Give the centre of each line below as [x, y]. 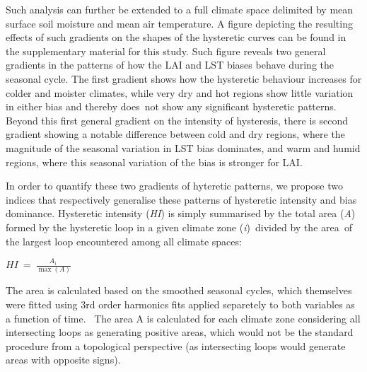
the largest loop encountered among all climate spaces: [124, 241]
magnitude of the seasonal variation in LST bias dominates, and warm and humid [183, 147]
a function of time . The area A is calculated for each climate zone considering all [183, 318]
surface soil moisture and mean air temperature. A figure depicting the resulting [179, 23]
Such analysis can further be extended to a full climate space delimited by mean [180, 9]
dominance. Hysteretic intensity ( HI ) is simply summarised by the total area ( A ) [181, 213]
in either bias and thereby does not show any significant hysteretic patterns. [171, 106]
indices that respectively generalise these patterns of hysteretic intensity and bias [181, 199]
